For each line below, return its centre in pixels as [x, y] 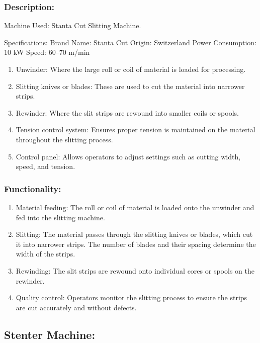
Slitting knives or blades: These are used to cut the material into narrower [130, 86]
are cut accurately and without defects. [76, 307]
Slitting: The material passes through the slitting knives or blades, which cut [134, 234]
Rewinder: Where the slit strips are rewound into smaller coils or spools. [127, 112]
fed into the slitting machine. [60, 217]
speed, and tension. [46, 166]
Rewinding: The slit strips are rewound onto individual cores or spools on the [135, 270]
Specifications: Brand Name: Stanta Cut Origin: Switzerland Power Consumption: [131, 42]
